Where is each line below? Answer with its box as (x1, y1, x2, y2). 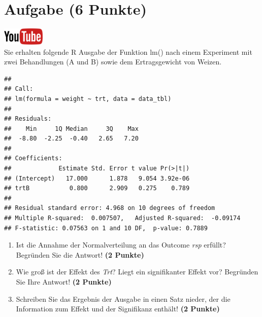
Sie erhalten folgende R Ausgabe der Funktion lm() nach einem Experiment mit (4, 46, 252, 57)
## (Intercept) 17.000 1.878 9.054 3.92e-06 (4, 174, 190, 182)
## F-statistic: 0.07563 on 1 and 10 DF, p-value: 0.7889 (4, 224, 208, 232)
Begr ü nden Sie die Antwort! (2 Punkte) (16, 249, 144, 260)
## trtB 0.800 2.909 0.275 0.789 (4, 185, 190, 192)
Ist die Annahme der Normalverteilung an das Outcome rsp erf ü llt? (16, 239, 226, 250)
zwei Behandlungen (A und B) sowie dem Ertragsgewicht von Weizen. (4, 56, 222, 67)
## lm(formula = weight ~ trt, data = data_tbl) (4, 95, 172, 102)
